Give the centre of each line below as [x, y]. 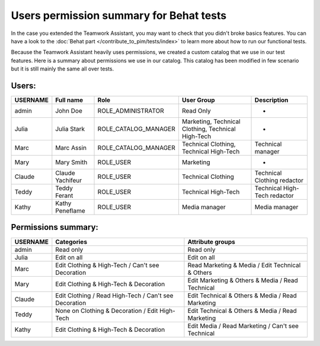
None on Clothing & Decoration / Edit [107, 310]
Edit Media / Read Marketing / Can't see [243, 326]
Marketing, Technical [211, 121]
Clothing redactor [279, 181]
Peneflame [70, 211]
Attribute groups [211, 242]
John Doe [69, 111]
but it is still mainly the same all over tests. [63, 69]
